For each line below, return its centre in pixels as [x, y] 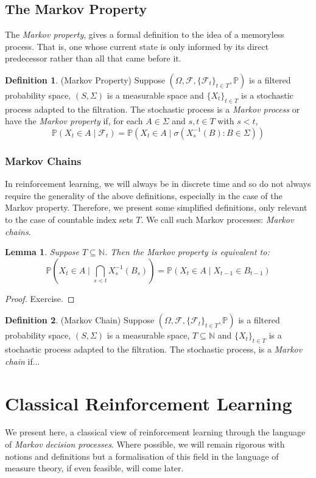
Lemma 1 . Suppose [42, 252]
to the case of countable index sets [69, 219]
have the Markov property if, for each [74, 121]
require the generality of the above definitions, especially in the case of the [144, 195]
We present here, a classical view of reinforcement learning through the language [155, 432]
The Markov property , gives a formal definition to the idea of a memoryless [145, 34]
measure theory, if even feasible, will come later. [94, 468]
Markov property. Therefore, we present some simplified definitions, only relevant [156, 207]
